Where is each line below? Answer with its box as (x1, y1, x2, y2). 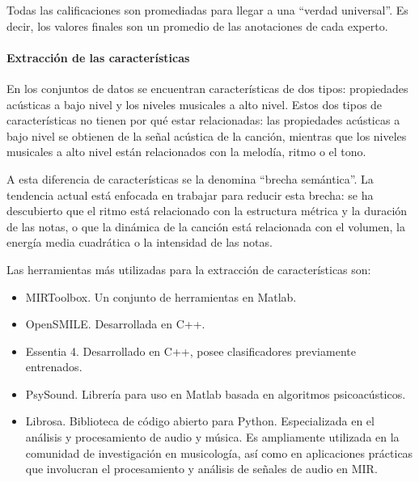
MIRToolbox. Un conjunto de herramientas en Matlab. (25, 288, 297, 305)
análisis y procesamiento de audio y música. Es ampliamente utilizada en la (25, 429, 400, 446)
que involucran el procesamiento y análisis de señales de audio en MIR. (25, 460, 378, 477)
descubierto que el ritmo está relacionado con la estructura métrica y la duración (6, 202, 408, 219)
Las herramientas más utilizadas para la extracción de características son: (6, 260, 371, 277)
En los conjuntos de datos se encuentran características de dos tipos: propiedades (6, 79, 408, 96)
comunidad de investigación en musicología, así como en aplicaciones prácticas (25, 444, 413, 461)
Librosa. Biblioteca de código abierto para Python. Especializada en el (25, 412, 375, 429)
